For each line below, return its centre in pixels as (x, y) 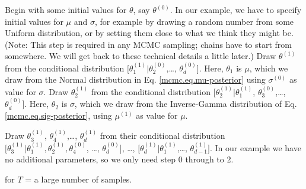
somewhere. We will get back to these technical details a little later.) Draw (141, 56)
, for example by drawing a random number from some (194, 21)
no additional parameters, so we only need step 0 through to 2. (119, 159)
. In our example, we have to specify (236, 9)
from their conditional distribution (162, 136)
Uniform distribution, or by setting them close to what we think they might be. (149, 33)
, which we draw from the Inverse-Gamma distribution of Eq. (186, 104)
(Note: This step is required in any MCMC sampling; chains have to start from (148, 44)
